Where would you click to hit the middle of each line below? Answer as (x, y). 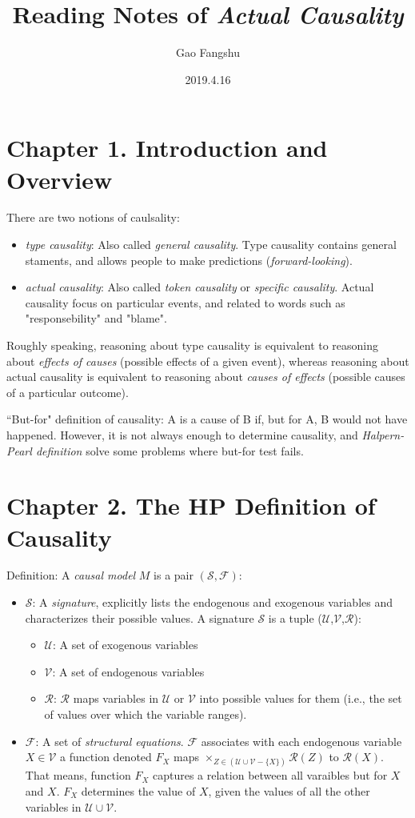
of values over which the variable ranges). (146, 714)
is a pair (174, 575)
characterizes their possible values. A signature (140, 618)
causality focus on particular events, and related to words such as (185, 302)
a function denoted (106, 757)
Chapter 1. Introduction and (167, 148)
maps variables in (116, 698)
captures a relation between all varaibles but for (270, 775)
